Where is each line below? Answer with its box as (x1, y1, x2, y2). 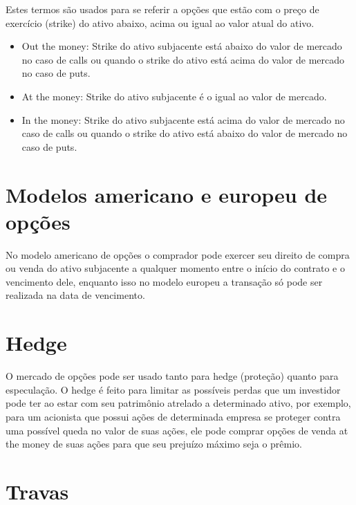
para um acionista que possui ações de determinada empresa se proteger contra (6, 409, 341, 423)
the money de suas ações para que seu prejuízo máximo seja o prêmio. (6, 437, 303, 451)
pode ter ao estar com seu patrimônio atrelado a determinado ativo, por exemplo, (6, 396, 351, 410)
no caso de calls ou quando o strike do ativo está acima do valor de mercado (21, 52, 345, 66)
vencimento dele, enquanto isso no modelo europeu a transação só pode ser (6, 274, 323, 288)
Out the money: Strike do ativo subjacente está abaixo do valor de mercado (21, 39, 342, 53)
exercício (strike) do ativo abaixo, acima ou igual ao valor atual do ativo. (6, 15, 315, 30)
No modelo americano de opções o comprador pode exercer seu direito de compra (6, 247, 350, 261)
